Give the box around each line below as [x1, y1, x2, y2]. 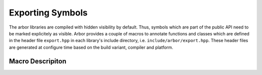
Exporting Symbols [9, 7, 88, 18]
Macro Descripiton [9, 57, 66, 65]
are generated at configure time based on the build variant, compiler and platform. [9, 44, 173, 50]
